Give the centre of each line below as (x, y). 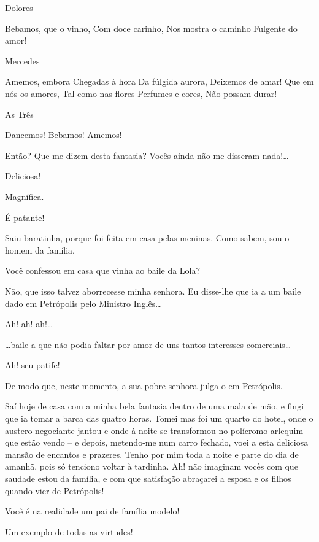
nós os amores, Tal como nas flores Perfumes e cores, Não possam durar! (141, 93)
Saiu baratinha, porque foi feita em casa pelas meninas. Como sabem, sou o (147, 238)
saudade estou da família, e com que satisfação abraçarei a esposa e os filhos (148, 478)
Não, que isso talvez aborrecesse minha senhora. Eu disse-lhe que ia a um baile (153, 291)
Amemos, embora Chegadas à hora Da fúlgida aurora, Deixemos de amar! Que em (159, 81)
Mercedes (22, 60)
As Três (19, 114)
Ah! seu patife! (33, 365)
